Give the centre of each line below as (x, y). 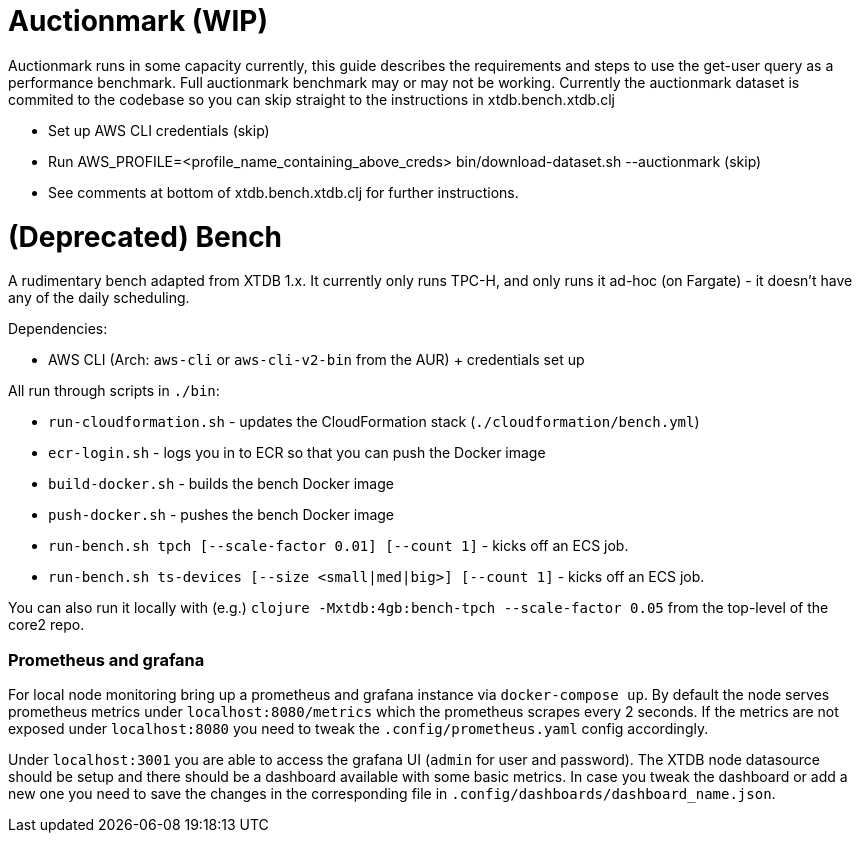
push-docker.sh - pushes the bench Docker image (221, 515)
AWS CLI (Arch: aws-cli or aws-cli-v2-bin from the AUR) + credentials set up (316, 360)
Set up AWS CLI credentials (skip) (159, 130)
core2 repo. (46, 625)
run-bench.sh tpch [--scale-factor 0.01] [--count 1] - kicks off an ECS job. (338, 546)
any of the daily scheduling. (99, 298)
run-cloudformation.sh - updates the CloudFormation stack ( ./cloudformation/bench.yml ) (374, 422)
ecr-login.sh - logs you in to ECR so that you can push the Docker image (297, 453)
